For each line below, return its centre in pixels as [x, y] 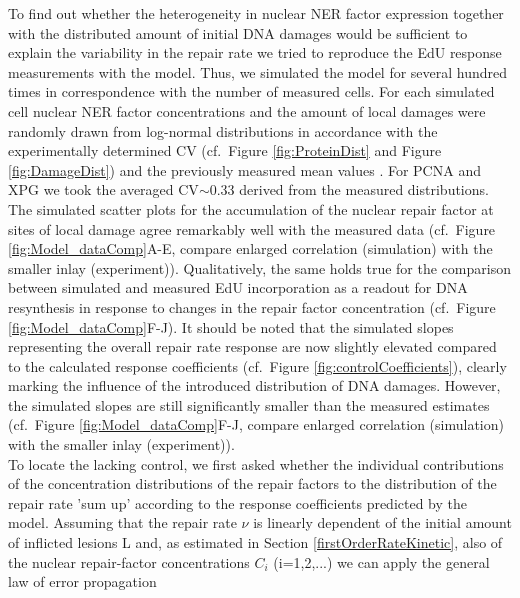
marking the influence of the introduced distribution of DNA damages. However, [254, 385]
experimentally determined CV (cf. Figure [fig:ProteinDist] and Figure [225, 150]
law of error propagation [82, 581]
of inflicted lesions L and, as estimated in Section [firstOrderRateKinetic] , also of [255, 542]
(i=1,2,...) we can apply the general [381, 561]
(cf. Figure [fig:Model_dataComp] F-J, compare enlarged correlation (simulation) [256, 424]
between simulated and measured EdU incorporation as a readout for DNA [238, 287]
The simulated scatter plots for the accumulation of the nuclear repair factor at [251, 208]
